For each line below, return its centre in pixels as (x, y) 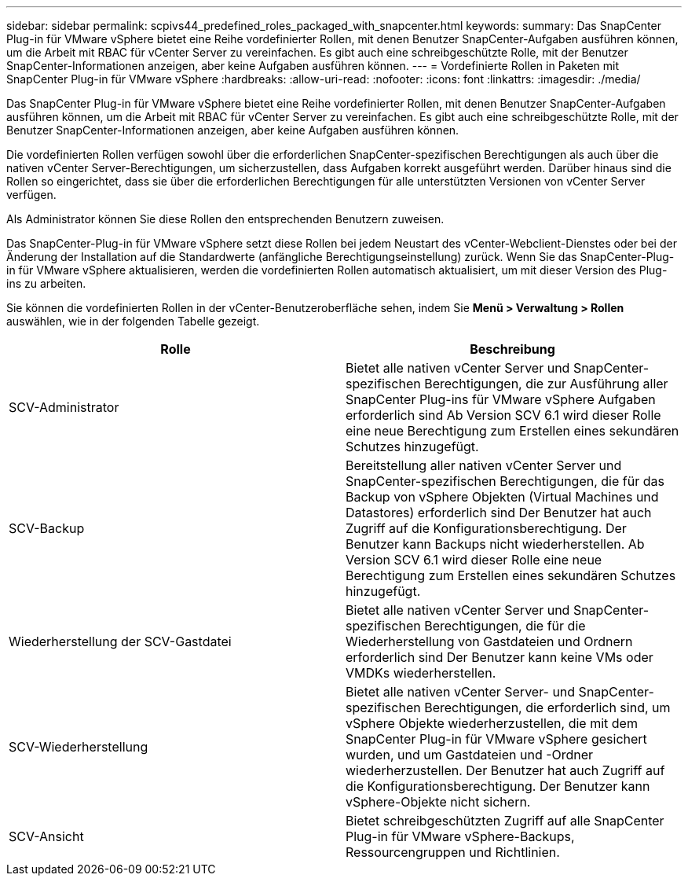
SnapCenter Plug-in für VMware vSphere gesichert (496, 739)
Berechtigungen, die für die (505, 626)
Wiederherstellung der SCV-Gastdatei (120, 641)
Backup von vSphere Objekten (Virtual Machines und (502, 497)
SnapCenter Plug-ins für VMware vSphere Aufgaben (501, 399)
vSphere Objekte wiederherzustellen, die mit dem (492, 723)
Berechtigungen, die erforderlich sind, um (547, 707)
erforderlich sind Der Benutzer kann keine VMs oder (500, 657)
